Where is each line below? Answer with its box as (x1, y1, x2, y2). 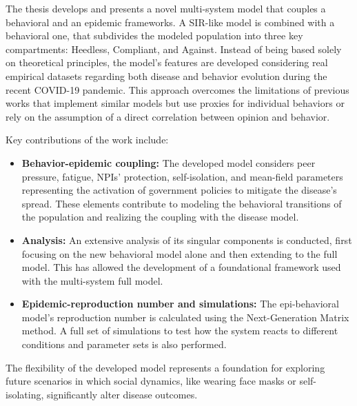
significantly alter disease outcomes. (46, 387, 198, 401)
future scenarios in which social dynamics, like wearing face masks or (6, 374, 296, 388)
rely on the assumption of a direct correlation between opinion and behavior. (6, 109, 330, 123)
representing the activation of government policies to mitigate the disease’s (21, 183, 337, 197)
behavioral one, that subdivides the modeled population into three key (6, 28, 303, 43)
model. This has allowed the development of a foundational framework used (21, 260, 341, 274)
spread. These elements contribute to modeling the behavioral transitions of (21, 196, 342, 210)
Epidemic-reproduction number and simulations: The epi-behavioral (21, 296, 339, 311)
